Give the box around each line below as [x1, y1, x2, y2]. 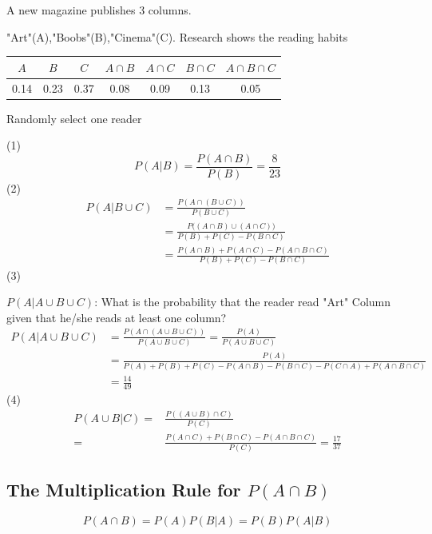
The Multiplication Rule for [6, 477, 241, 502]
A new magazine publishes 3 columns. [6, 2, 192, 18]
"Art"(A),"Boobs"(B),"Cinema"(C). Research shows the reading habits [6, 28, 348, 45]
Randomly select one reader [6, 110, 142, 126]
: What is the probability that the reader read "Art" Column [94, 293, 391, 310]
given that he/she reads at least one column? [6, 309, 227, 325]
